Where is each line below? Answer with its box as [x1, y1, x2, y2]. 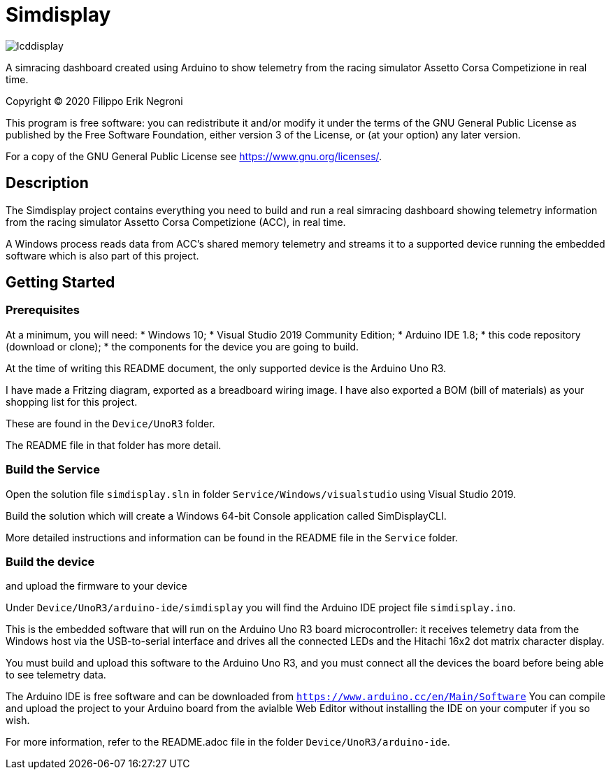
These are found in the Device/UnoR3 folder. [6, 417, 215, 429]
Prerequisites [6, 303, 80, 318]
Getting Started [6, 273, 115, 292]
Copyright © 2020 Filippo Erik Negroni [6, 94, 183, 107]
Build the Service [6, 462, 100, 477]
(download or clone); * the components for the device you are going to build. [6, 340, 359, 353]
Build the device [6, 554, 95, 569]
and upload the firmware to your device [6, 580, 187, 592]
